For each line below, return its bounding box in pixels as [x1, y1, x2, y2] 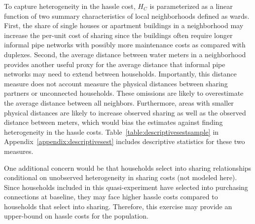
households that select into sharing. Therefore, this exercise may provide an [4, 201, 232, 211]
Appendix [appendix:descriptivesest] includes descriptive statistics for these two [4, 136, 245, 147]
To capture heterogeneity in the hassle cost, [4, 1, 136, 11]
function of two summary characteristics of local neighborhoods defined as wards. [4, 10, 250, 21]
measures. [4, 146, 34, 156]
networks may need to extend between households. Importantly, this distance [4, 69, 237, 79]
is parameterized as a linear [149, 1, 233, 11]
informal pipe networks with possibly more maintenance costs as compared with [4, 39, 246, 50]
